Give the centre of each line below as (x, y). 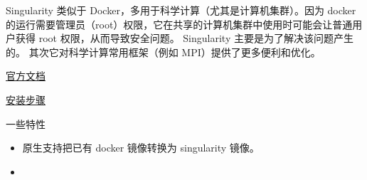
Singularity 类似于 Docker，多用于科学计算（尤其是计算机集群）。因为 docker (181, 10)
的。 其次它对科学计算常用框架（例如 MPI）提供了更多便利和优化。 (163, 52)
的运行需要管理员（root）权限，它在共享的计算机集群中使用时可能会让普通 (179, 24)
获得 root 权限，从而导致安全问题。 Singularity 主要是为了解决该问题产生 (184, 38)
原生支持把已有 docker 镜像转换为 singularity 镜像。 (141, 148)
